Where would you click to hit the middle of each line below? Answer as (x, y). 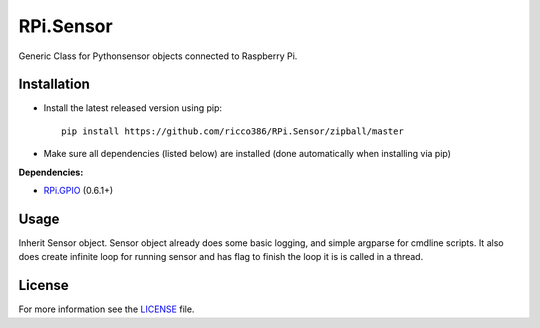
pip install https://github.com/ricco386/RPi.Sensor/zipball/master (232, 131)
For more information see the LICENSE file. (106, 309)
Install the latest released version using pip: (133, 108)
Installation (54, 84)
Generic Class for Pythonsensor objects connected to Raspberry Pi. (158, 56)
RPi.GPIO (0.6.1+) (78, 191)
